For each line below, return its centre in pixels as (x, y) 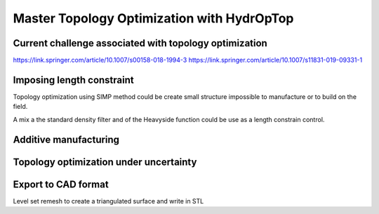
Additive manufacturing (66, 139)
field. (20, 107)
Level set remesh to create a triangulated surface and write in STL (108, 201)
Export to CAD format (61, 184)
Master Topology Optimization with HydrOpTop (153, 18)
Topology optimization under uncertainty (105, 162)
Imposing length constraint (73, 80)
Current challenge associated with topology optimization (140, 43)
